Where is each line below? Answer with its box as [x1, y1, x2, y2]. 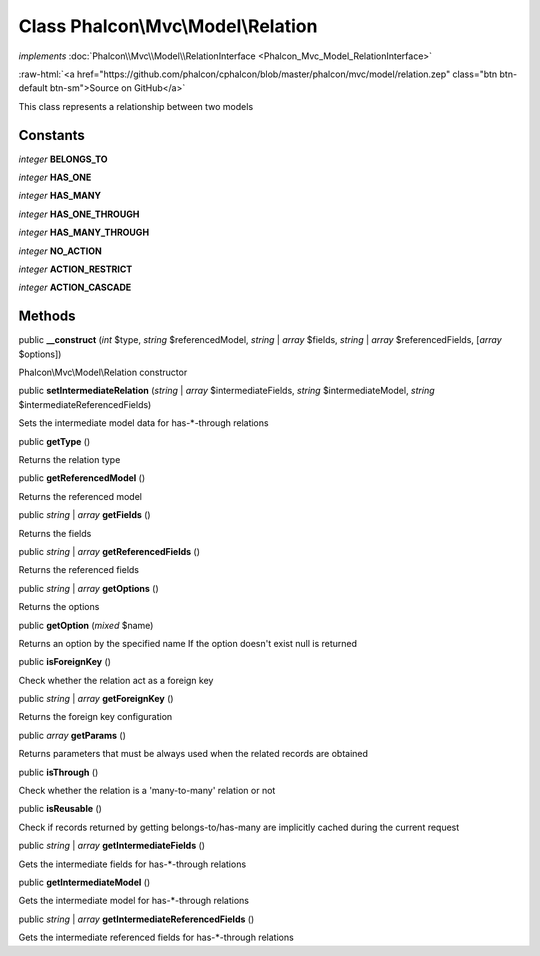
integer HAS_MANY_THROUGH [18, 226, 150, 239]
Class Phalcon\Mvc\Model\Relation [18, 15, 318, 37]
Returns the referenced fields [18, 564, 140, 576]
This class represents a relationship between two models [18, 100, 254, 112]
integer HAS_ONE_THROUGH [18, 208, 140, 220]
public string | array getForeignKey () [18, 693, 174, 705]
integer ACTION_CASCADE [18, 281, 132, 294]
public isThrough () [18, 766, 99, 778]
